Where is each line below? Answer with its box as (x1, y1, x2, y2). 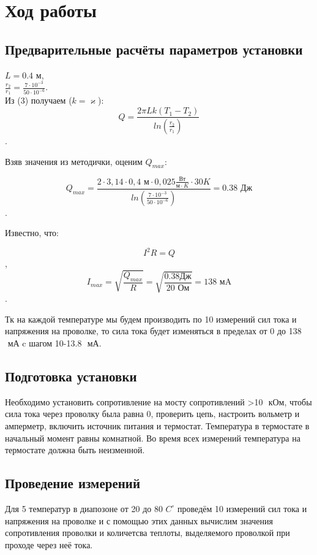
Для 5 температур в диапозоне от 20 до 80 (5, 502, 163, 515)
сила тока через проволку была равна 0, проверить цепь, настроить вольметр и (5, 407, 300, 420)
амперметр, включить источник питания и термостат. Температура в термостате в (5, 419, 310, 432)
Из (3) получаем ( (5, 94, 72, 107)
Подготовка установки (5, 366, 137, 385)
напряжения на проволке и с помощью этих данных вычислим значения (5, 514, 273, 527)
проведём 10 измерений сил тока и (177, 502, 307, 515)
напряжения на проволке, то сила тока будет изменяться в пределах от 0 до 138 (5, 324, 302, 337)
